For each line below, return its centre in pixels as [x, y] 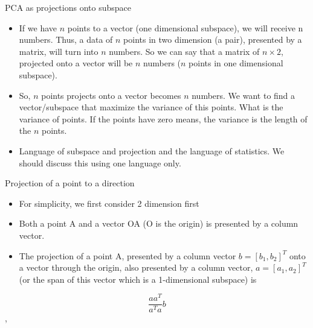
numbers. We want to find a [244, 95]
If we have [38, 27]
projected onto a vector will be [76, 63]
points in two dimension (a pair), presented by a [213, 39]
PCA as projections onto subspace [68, 7]
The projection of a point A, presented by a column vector [127, 255]
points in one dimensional [236, 63]
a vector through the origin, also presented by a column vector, [136, 267]
